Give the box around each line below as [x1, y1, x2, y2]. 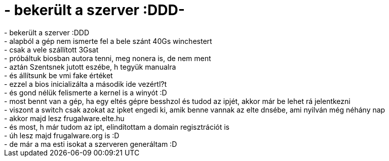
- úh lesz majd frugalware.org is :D [4, 131, 120, 140]
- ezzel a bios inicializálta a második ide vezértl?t [4, 79, 167, 88]
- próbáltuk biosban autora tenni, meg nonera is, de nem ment [4, 53, 211, 63]
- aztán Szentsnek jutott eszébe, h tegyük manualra [4, 62, 176, 71]
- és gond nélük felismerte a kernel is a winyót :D [4, 88, 167, 97]
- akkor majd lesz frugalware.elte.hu [4, 114, 125, 123]
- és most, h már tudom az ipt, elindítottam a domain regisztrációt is [4, 122, 229, 131]
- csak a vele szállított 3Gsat [4, 45, 99, 54]
